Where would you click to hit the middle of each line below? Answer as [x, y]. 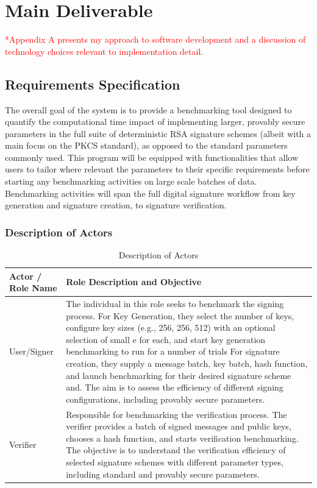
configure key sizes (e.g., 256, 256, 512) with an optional [171, 327]
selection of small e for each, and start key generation [166, 339]
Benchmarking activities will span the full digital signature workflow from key [150, 193]
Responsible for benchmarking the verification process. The [176, 414]
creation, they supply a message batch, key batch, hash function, [187, 363]
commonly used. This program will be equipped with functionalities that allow [152, 157]
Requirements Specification [93, 84]
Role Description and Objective [134, 282]
